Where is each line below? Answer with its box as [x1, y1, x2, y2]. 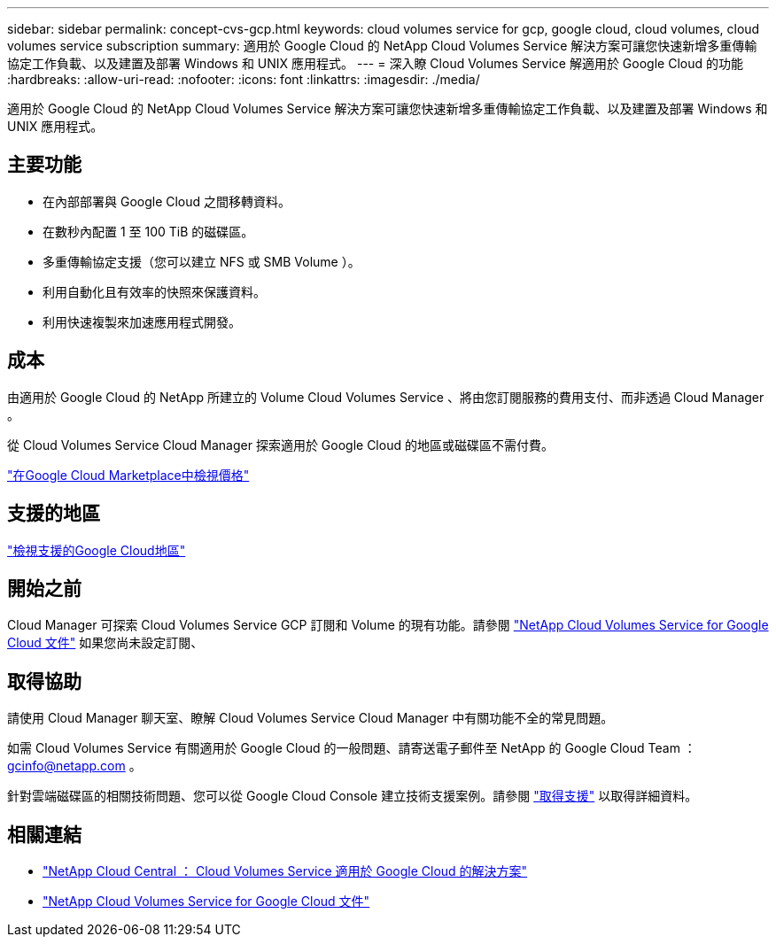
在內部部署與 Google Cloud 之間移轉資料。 [43, 193, 291, 209]
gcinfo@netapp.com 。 [7, 758, 142, 774]
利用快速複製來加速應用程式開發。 [43, 313, 241, 329]
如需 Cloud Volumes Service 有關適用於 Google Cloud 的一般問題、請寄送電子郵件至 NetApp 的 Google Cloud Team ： [7, 740, 696, 756]
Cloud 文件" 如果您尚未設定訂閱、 [7, 635, 204, 651]
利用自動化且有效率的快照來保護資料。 [43, 283, 266, 299]
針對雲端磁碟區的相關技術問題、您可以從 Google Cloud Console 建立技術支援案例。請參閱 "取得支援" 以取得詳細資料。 [7, 788, 698, 804]
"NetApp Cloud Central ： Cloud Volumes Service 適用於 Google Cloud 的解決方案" [43, 863, 528, 879]
